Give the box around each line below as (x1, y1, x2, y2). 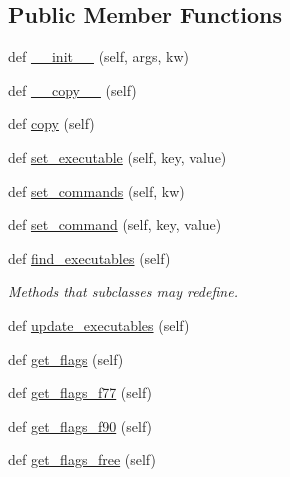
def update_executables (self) (8, 314, 190, 335)
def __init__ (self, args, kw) (8, 46, 190, 67)
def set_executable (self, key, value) (8, 146, 227, 167)
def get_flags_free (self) (8, 449, 156, 470)
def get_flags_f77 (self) (8, 382, 153, 403)
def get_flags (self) (8, 348, 124, 369)
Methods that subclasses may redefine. (8, 281, 238, 302)
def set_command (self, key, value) (8, 214, 222, 235)
